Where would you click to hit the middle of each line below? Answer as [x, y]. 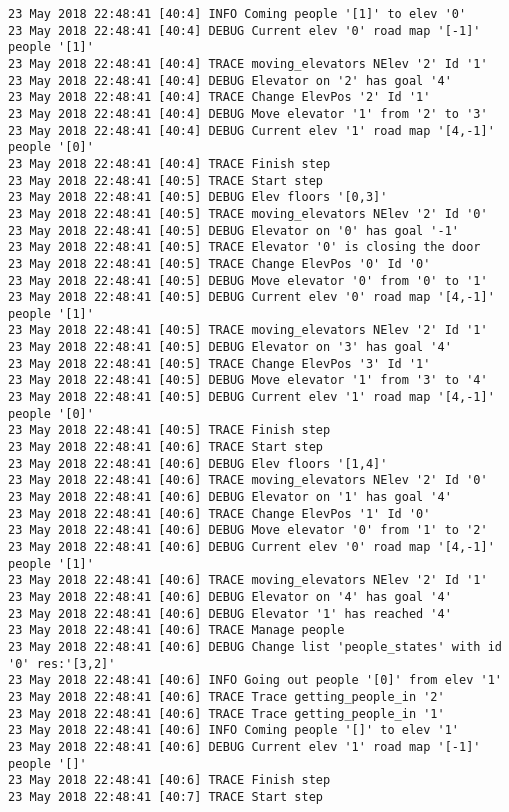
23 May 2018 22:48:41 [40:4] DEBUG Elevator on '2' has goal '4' [230, 80]
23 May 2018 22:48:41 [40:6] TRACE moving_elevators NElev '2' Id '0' [248, 480]
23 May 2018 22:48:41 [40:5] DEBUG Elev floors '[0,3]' [198, 197]
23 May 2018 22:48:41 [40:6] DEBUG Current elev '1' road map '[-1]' [244, 746]
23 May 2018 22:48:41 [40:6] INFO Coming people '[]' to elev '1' [234, 730]
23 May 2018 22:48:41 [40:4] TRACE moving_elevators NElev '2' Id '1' [248, 63]
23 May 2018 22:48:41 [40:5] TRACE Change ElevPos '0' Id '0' [219, 263]
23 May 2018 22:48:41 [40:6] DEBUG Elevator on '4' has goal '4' [230, 596]
